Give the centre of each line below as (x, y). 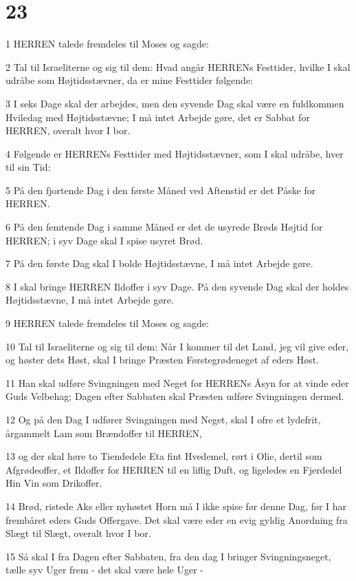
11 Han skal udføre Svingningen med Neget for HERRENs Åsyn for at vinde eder (177, 382)
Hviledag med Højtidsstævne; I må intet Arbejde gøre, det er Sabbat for (158, 117)
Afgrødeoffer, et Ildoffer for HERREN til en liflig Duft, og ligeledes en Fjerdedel (174, 469)
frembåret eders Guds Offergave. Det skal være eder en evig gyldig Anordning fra (177, 519)
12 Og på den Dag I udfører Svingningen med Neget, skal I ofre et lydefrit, (163, 419)
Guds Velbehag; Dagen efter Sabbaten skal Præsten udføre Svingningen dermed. (175, 396)
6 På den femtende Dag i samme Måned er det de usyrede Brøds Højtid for (164, 227)
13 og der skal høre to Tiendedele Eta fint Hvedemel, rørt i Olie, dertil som (164, 456)
